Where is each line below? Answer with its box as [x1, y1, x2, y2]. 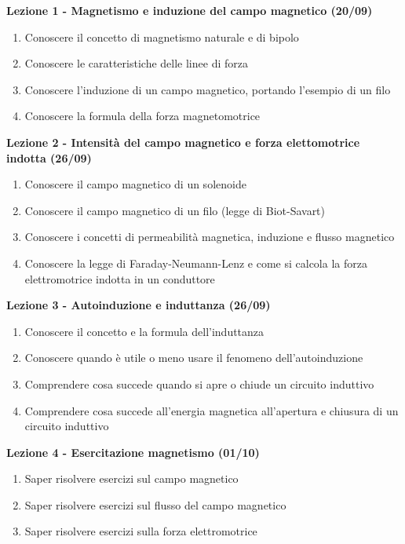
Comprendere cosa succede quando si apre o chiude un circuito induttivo [24, 375, 374, 392]
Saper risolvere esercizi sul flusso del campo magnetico [24, 496, 286, 513]
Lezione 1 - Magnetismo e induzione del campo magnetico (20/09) [6, 2, 373, 18]
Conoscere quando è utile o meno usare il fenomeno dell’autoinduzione [24, 349, 363, 366]
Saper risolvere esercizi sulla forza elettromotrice [24, 523, 257, 539]
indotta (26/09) [6, 149, 92, 166]
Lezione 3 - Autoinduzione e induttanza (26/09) [6, 297, 271, 313]
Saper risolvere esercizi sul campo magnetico [24, 470, 239, 487]
